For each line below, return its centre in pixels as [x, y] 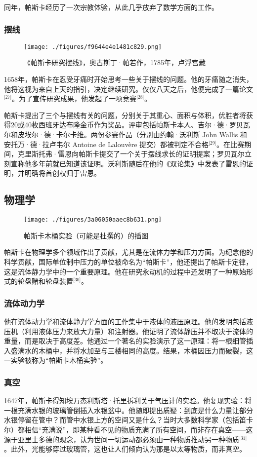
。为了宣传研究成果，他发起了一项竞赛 [74, 98]
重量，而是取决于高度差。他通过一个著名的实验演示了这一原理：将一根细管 [125, 341]
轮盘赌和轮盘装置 [45, 281]
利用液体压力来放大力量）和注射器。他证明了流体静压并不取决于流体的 [139, 331]
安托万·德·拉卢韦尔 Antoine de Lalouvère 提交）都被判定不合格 [107, 144]
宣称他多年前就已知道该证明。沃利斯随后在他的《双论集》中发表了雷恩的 [128, 163]
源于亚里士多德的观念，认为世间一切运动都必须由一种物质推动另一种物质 [122, 439]
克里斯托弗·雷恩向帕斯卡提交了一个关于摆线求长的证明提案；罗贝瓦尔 [131, 154]
